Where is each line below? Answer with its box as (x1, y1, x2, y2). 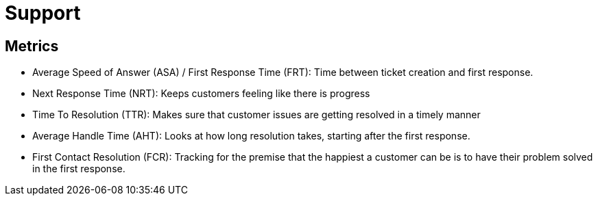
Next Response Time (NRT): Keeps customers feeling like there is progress (32, 88, 370, 100)
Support (5, 1, 81, 25)
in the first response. (32, 163, 125, 175)
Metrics (5, 37, 59, 55)
